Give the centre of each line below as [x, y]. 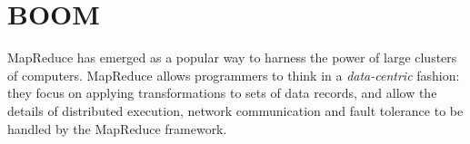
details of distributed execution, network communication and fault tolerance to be [235, 110]
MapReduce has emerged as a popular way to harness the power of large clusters [232, 58]
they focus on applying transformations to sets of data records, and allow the [222, 93]
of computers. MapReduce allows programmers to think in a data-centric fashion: [234, 75]
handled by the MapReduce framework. [117, 128]
